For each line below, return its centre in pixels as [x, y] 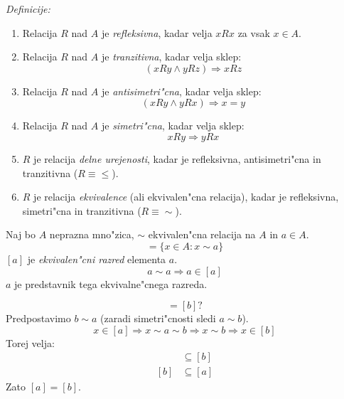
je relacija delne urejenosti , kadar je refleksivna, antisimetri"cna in [177, 158]
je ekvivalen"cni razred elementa [97, 259]
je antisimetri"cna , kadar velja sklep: [181, 91]
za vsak [254, 32]
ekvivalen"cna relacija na [202, 234]
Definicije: [28, 9]
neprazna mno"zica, [92, 234]
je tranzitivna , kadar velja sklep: [171, 57]
